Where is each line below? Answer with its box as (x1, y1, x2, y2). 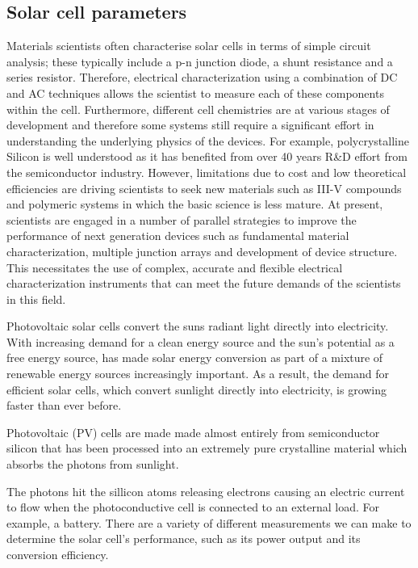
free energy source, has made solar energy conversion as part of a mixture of (6, 349, 383, 366)
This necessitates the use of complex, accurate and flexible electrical (6, 259, 343, 276)
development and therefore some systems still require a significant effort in (6, 116, 374, 133)
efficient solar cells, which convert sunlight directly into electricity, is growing (6, 381, 387, 398)
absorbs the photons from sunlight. (6, 456, 179, 473)
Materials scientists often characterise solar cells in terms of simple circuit (6, 37, 371, 54)
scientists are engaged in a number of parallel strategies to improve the (6, 211, 357, 228)
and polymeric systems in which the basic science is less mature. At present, (6, 196, 383, 212)
